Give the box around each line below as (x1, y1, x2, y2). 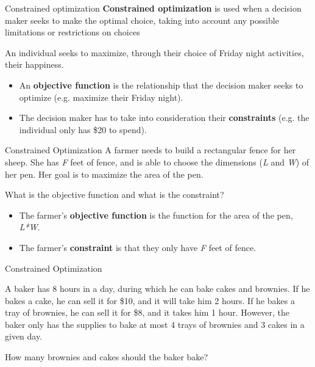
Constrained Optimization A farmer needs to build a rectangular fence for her (5, 144, 296, 156)
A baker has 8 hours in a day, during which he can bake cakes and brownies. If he (5, 282, 310, 295)
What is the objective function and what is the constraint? (5, 188, 224, 201)
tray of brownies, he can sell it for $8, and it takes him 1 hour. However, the (5, 306, 290, 319)
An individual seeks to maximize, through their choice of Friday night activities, (5, 46, 304, 59)
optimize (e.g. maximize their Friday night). (19, 90, 183, 103)
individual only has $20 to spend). (19, 123, 147, 136)
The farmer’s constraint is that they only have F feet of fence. (19, 241, 257, 253)
